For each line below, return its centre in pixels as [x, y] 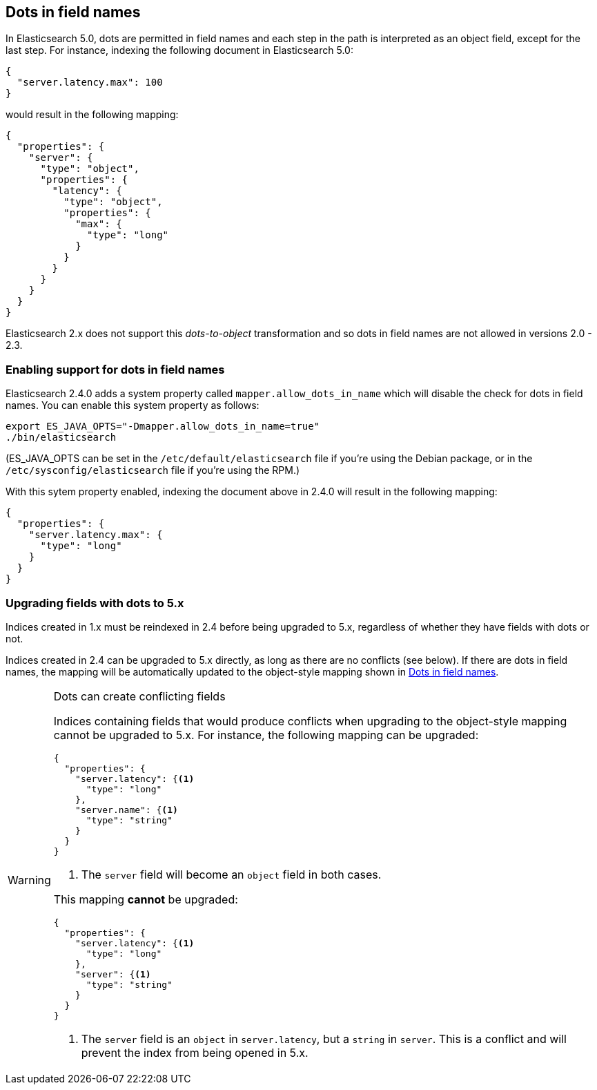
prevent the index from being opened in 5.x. [195, 1052]
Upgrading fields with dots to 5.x [95, 603]
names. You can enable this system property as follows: [133, 405]
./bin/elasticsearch [61, 438]
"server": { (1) [113, 974]
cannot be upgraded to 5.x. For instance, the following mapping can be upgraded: [266, 735]
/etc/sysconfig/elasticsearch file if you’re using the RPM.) [153, 470]
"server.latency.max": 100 [90, 83]
